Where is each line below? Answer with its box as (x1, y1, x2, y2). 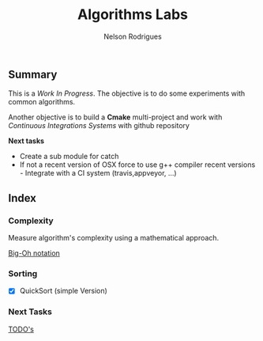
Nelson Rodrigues (103, 32, 162, 41)
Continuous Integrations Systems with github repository (8, 121, 190, 131)
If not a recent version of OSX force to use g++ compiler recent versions (19, 160, 256, 169)
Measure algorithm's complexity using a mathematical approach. (8, 233, 220, 243)
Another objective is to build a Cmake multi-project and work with (8, 112, 223, 122)
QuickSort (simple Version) (19, 286, 108, 296)
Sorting (8, 267, 38, 278)
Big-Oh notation (8, 248, 61, 258)
